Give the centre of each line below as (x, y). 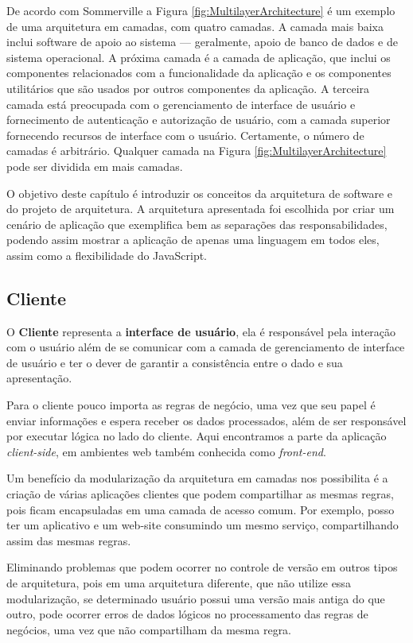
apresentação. (39, 378)
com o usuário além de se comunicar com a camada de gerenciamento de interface (206, 347)
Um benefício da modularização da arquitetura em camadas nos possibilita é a (197, 478)
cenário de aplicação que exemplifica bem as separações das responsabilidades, (197, 224)
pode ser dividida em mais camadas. (95, 166)
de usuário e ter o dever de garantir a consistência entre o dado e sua (175, 362)
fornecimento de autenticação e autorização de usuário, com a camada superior (199, 120)
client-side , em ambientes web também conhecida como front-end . (166, 451)
